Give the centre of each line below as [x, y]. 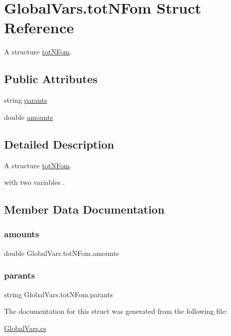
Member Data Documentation [84, 209]
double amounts [28, 117]
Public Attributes [51, 79]
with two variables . [35, 182]
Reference [39, 27]
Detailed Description [59, 144]
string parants [26, 100]
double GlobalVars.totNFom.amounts [62, 253]
